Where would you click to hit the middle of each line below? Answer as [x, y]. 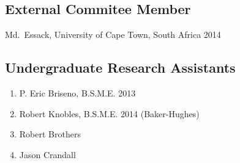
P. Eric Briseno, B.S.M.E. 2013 [77, 93]
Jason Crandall [47, 154]
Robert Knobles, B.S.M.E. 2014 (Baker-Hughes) [109, 113]
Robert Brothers [50, 134]
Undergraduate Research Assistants [120, 67]
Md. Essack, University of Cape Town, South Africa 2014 [113, 34]
